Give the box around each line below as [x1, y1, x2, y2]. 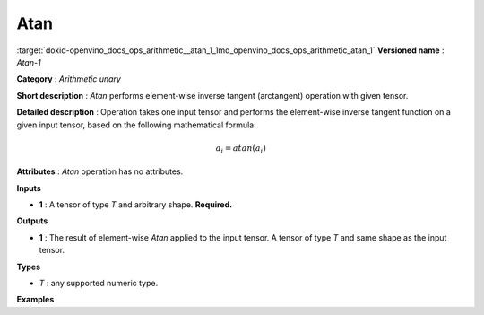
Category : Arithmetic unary [16, 74, 121, 84]
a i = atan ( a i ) [215, 143, 266, 155]
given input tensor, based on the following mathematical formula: [16, 119, 256, 130]
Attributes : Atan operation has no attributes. [16, 166, 184, 177]
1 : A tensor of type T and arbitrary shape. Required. [39, 199, 233, 210]
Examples [16, 294, 55, 305]
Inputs [16, 182, 42, 193]
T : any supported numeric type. [39, 277, 159, 288]
